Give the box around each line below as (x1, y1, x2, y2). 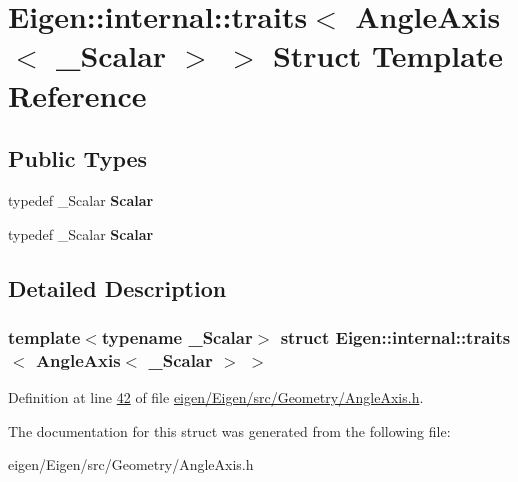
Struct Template (272, 35, 504, 76)
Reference (8, 74, 147, 115)
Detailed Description (8, 272, 227, 303)
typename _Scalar (101, 324, 253, 349)
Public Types (8, 143, 148, 174)
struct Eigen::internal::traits (280, 324, 511, 349)
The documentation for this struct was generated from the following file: (8, 420, 451, 441)
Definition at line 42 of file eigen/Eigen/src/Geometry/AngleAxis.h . (8, 387, 424, 408)
